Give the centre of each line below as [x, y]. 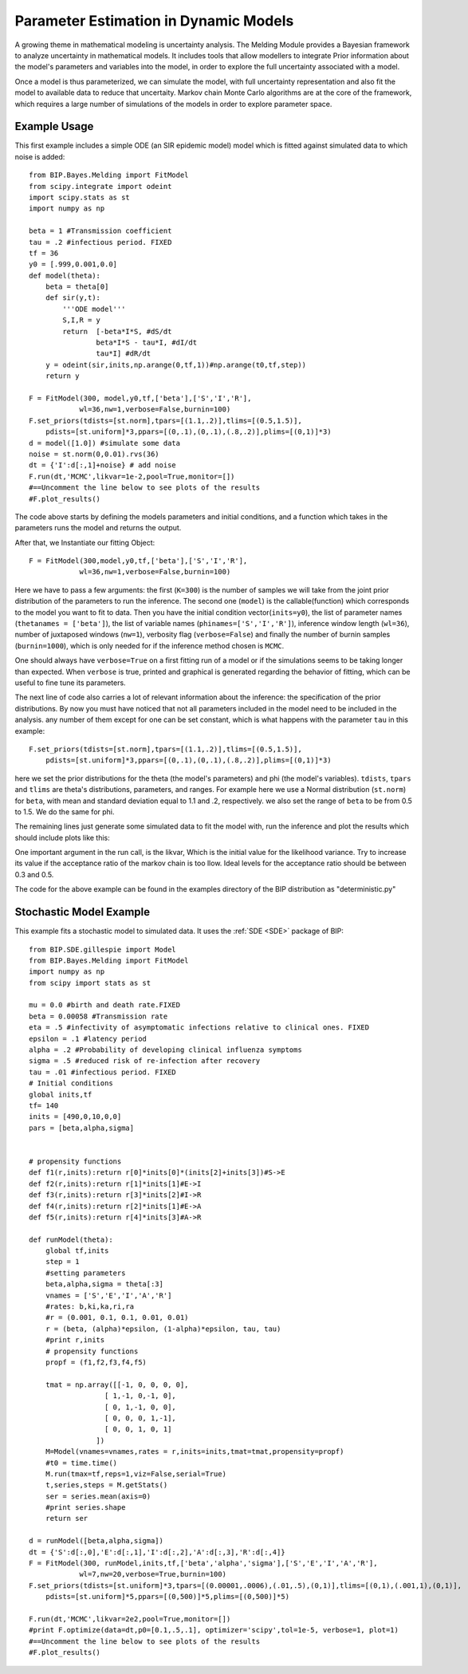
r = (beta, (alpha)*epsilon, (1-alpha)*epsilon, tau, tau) [163, 1329]
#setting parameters [85, 1273]
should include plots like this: [63, 837]
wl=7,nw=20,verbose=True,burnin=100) [153, 1574]
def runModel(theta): [71, 1239]
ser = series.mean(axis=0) [98, 1496]
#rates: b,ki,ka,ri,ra [90, 1307]
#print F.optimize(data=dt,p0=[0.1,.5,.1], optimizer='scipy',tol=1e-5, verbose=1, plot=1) [214, 1630]
